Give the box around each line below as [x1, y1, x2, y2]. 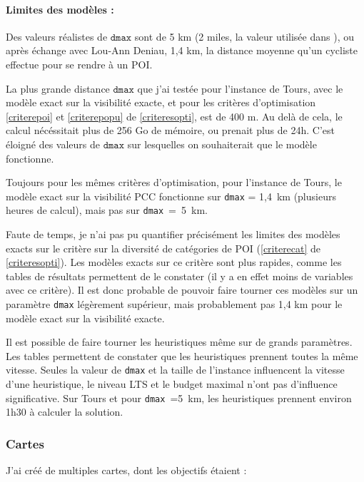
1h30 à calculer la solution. [6, 404, 123, 419]
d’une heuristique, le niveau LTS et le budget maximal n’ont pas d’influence [6, 376, 338, 391]
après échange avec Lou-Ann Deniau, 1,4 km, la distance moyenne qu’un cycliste [6, 43, 358, 58]
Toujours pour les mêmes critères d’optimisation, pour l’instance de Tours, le [6, 175, 342, 190]
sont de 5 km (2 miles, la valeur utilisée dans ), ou [134, 29, 354, 43]
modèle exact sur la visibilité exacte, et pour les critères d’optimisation [6, 95, 316, 110]
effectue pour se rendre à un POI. [6, 56, 153, 71]
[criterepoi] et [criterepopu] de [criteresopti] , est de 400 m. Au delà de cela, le [6, 108, 343, 123]
